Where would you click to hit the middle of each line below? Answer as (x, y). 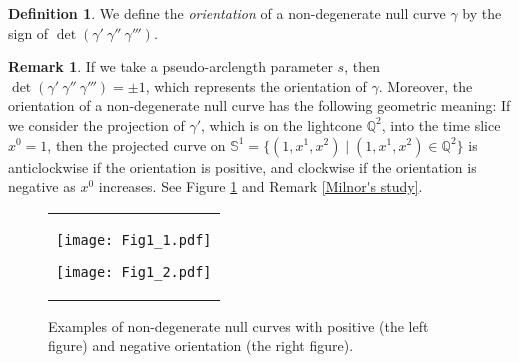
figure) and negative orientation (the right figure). (201, 345)
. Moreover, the (425, 85)
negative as (42, 186)
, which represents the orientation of (256, 85)
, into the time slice (441, 124)
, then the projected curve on (136, 144)
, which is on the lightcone (282, 124)
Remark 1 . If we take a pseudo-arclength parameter (170, 66)
